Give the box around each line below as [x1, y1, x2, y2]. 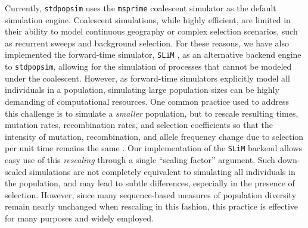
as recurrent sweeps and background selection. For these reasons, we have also [5, 36, 289, 49]
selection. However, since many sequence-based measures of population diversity [5, 188, 297, 201]
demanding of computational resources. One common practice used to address [5, 95, 289, 107]
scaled [5, 165, 27, 177]
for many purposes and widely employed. [5, 211, 154, 224]
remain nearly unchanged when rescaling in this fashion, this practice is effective [5, 200, 298, 213]
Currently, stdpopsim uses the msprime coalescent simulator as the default [5, 2, 276, 14]
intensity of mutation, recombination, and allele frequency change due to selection [5, 130, 304, 142]
